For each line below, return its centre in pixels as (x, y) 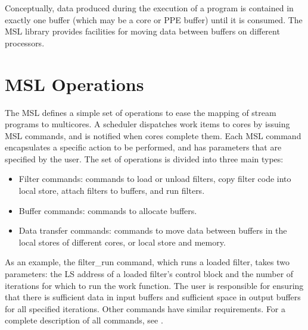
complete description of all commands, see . (84, 320)
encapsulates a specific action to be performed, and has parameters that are (143, 147)
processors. (25, 43)
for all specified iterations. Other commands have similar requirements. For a (145, 308)
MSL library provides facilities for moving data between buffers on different (142, 31)
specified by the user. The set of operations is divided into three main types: (144, 158)
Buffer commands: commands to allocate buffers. (108, 210)
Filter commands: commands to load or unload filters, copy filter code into (155, 179)
